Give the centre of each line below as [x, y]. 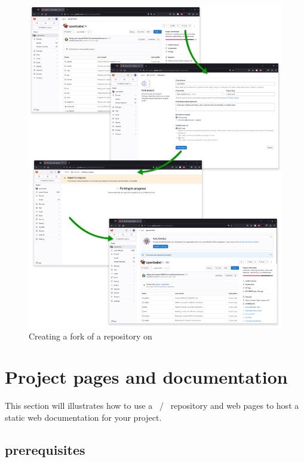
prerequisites [45, 449]
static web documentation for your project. [83, 417]
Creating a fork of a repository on [90, 336]
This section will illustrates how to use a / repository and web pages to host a [152, 406]
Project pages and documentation [146, 377]
